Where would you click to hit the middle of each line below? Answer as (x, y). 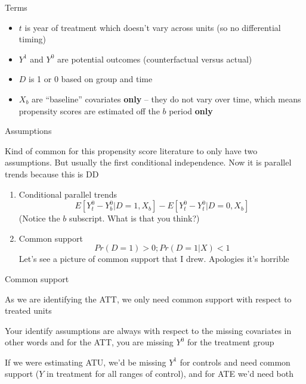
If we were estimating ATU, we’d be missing (86, 362)
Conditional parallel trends (68, 194)
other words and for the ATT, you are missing (89, 342)
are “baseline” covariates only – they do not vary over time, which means (166, 99)
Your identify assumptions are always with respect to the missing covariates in (148, 330)
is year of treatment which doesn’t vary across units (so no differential (153, 27)
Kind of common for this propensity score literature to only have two (131, 150)
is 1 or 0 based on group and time (91, 79)
